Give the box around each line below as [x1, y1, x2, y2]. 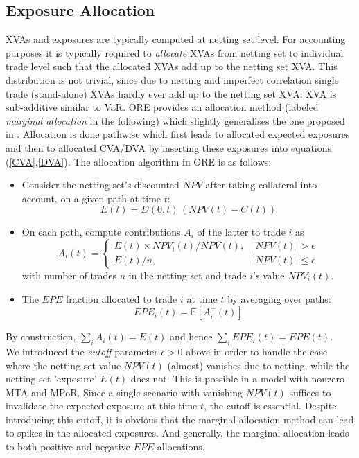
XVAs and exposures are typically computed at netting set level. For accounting [6, 32, 346, 46]
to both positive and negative [6, 439, 130, 454]
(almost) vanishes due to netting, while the [167, 358, 350, 372]
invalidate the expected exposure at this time [6, 398, 198, 413]
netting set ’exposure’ [6, 371, 97, 386]
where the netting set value [6, 358, 121, 372]
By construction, [6, 329, 76, 344]
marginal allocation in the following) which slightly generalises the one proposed [6, 113, 345, 127]
